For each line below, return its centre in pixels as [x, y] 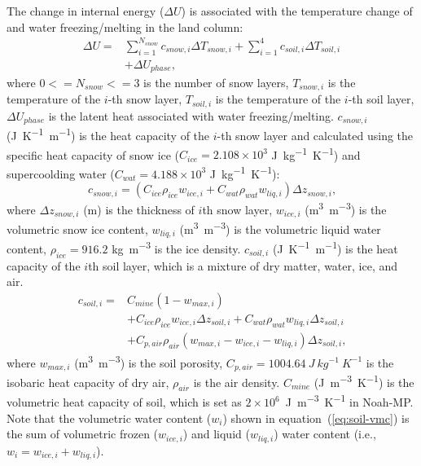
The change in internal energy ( [86, 11]
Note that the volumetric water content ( [109, 418]
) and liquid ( [216, 434]
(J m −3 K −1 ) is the [364, 380]
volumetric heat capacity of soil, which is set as [124, 402]
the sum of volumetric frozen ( [83, 434]
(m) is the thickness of [139, 209]
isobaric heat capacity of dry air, [88, 382]
